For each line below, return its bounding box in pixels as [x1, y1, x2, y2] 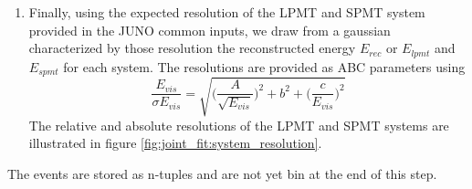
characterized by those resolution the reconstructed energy [28, 38, 356, 58]
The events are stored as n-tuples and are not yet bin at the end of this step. [7, 163, 437, 183]
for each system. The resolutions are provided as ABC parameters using [63, 57, 466, 76]
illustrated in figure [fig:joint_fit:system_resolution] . [28, 133, 322, 152]
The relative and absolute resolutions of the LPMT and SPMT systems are [28, 115, 449, 134]
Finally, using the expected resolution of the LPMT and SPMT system [28, 3, 425, 21]
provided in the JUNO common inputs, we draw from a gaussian [28, 20, 391, 39]
